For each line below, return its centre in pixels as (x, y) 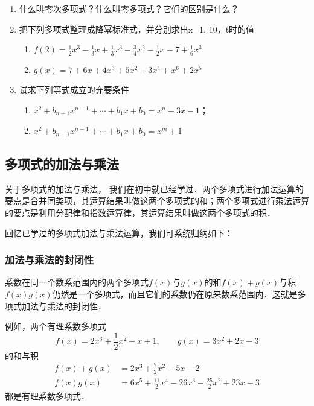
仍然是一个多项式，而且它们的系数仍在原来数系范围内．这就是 (175, 293)
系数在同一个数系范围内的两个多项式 (77, 282)
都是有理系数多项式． (47, 396)
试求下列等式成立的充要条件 (74, 90)
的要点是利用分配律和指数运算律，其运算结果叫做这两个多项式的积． (140, 212)
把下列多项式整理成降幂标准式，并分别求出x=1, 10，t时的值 (137, 29)
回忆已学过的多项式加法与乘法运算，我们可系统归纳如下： (119, 233)
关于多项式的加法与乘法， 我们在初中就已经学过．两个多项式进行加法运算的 (154, 189)
